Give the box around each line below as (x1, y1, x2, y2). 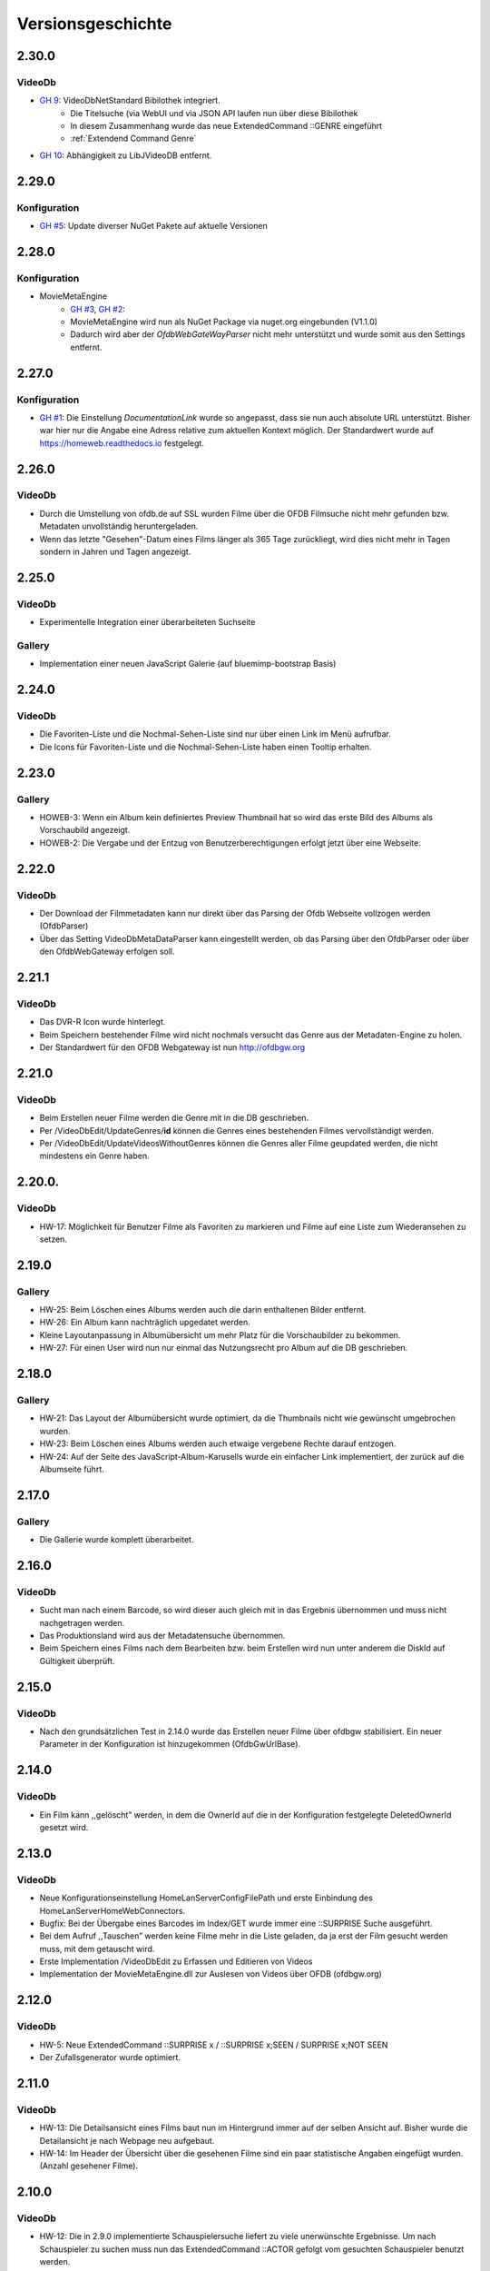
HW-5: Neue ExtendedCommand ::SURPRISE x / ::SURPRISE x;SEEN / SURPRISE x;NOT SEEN (39, 2039, 388, 2050)
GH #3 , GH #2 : (70, 303, 126, 314)
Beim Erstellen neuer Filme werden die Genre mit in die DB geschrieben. (39, 1113, 309, 1124)
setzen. (39, 1234, 68, 1245)
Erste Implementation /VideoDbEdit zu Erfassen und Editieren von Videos (39, 1956, 313, 1967)
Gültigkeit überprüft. (39, 1655, 115, 1666)
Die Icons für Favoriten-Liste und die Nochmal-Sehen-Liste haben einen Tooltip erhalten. (39, 741, 372, 752)
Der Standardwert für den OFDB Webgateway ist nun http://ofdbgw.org (39, 1042, 306, 1053)
